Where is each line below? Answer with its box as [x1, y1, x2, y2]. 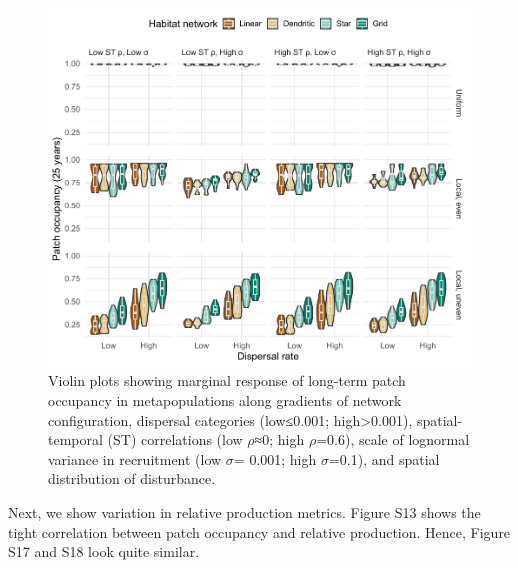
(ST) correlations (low [107, 429, 243, 450]
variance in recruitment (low [48, 448, 222, 469]
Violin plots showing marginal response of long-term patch [48, 370, 406, 391]
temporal [48, 429, 103, 450]
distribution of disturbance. [48, 468, 216, 489]
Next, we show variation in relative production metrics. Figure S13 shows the [8, 501, 481, 522]
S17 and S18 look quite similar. [8, 541, 200, 562]
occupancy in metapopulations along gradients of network [48, 389, 402, 410]
